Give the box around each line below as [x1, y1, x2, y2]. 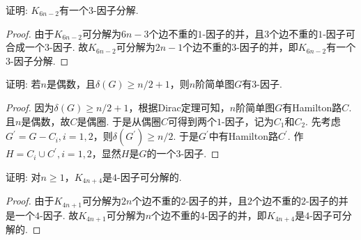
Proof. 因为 [6, 99, 54, 114]
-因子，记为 [222, 113, 274, 128]
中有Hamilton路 [208, 129, 278, 143]
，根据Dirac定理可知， [128, 99, 230, 114]
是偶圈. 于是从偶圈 [77, 113, 161, 128]
